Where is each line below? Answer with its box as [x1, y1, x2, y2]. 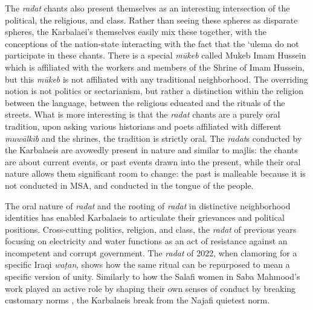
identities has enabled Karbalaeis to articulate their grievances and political [5, 211, 285, 224]
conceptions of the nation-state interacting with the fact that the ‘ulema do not [5, 37, 299, 49]
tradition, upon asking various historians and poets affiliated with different [5, 119, 282, 132]
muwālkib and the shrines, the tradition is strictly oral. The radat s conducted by [5, 131, 302, 144]
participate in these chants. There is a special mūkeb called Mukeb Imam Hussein [5, 49, 306, 62]
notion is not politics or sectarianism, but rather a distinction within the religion [5, 84, 304, 97]
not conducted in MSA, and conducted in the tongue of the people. [5, 179, 254, 191]
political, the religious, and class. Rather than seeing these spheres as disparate [5, 13, 298, 26]
